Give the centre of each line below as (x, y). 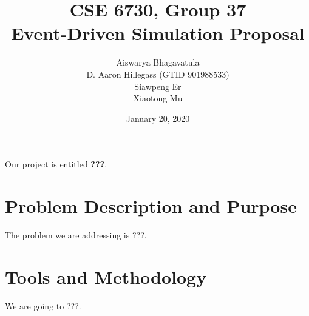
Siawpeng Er (158, 86)
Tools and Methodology (106, 276)
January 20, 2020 (158, 118)
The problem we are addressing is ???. (76, 235)
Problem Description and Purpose (151, 206)
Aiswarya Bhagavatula (158, 62)
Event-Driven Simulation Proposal (158, 33)
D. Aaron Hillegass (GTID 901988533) (158, 74)
